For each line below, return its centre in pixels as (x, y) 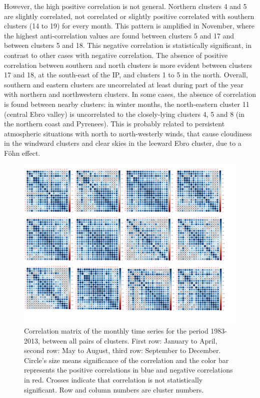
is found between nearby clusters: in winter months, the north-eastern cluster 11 (127, 104)
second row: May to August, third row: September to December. (122, 350)
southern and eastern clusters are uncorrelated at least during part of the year (124, 84)
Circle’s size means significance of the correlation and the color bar (126, 360)
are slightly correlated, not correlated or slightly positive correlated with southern (129, 16)
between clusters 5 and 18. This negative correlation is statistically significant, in (128, 45)
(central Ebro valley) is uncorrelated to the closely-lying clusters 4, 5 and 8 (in (124, 114)
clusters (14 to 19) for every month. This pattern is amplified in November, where (129, 26)
